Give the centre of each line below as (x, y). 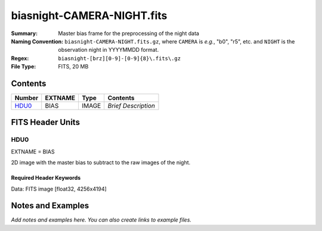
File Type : (24, 67)
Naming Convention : (37, 41)
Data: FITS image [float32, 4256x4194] (59, 189)
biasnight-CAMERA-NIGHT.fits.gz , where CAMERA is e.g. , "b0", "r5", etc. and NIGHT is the (180, 41)
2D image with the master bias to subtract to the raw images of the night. (101, 163)
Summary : (24, 33)
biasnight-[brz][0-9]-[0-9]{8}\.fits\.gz (120, 58)
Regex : (20, 58)
